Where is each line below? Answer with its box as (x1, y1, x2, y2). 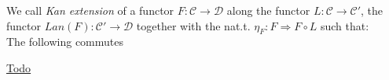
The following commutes (6, 33, 124, 50)
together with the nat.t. (136, 17, 251, 33)
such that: (320, 17, 369, 33)
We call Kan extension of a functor (6, 2, 174, 18)
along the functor (226, 2, 310, 18)
